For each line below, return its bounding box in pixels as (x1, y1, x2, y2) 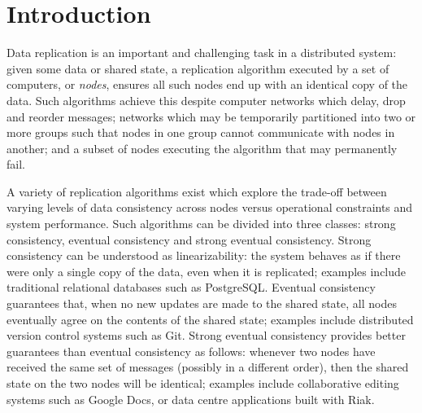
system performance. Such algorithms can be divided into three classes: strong (7, 215, 396, 232)
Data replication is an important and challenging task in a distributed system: (7, 44, 397, 61)
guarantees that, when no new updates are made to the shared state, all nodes (7, 295, 397, 312)
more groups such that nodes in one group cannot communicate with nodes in (7, 124, 395, 141)
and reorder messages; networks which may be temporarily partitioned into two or (7, 108, 416, 125)
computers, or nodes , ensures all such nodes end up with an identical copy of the (7, 76, 408, 93)
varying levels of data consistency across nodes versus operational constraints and (7, 199, 413, 216)
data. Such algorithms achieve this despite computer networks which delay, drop (7, 91, 406, 108)
